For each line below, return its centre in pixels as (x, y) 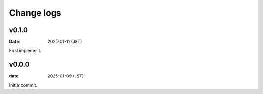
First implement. (25, 51)
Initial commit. (23, 85)
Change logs (35, 13)
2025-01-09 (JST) (66, 76)
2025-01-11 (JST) (65, 42)
